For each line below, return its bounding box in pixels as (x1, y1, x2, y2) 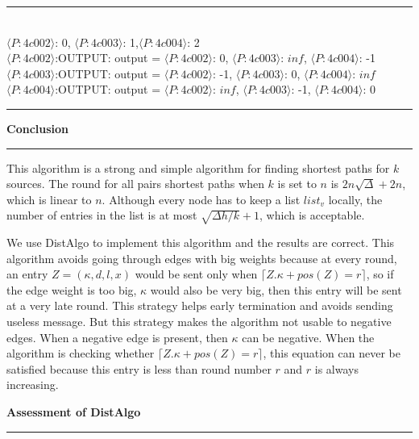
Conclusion (6, 119, 69, 136)
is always (314, 360, 359, 377)
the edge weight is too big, (6, 281, 137, 298)
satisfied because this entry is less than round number (6, 360, 272, 377)
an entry (6, 265, 48, 282)
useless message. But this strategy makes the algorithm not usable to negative (6, 313, 392, 330)
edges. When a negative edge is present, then (6, 328, 228, 345)
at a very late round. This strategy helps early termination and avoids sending (6, 297, 393, 314)
